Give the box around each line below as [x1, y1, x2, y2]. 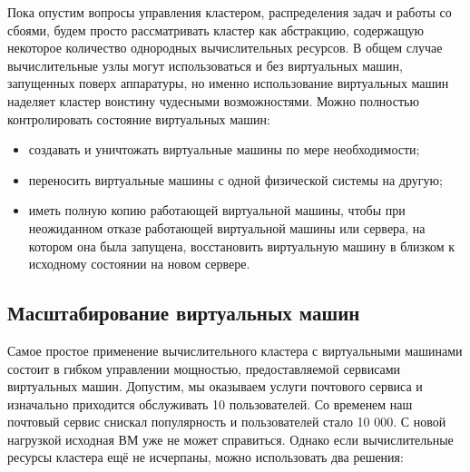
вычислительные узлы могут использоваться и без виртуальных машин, [7, 55, 403, 74]
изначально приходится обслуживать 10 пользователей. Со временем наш [7, 394, 413, 413]
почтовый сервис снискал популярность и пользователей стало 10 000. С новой [7, 412, 446, 431]
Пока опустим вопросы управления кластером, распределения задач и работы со [7, 3, 452, 21]
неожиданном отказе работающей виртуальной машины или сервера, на [28, 218, 426, 237]
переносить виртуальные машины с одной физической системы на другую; [28, 170, 443, 189]
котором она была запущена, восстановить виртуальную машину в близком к [28, 236, 455, 255]
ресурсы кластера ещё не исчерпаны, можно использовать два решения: [7, 447, 404, 467]
